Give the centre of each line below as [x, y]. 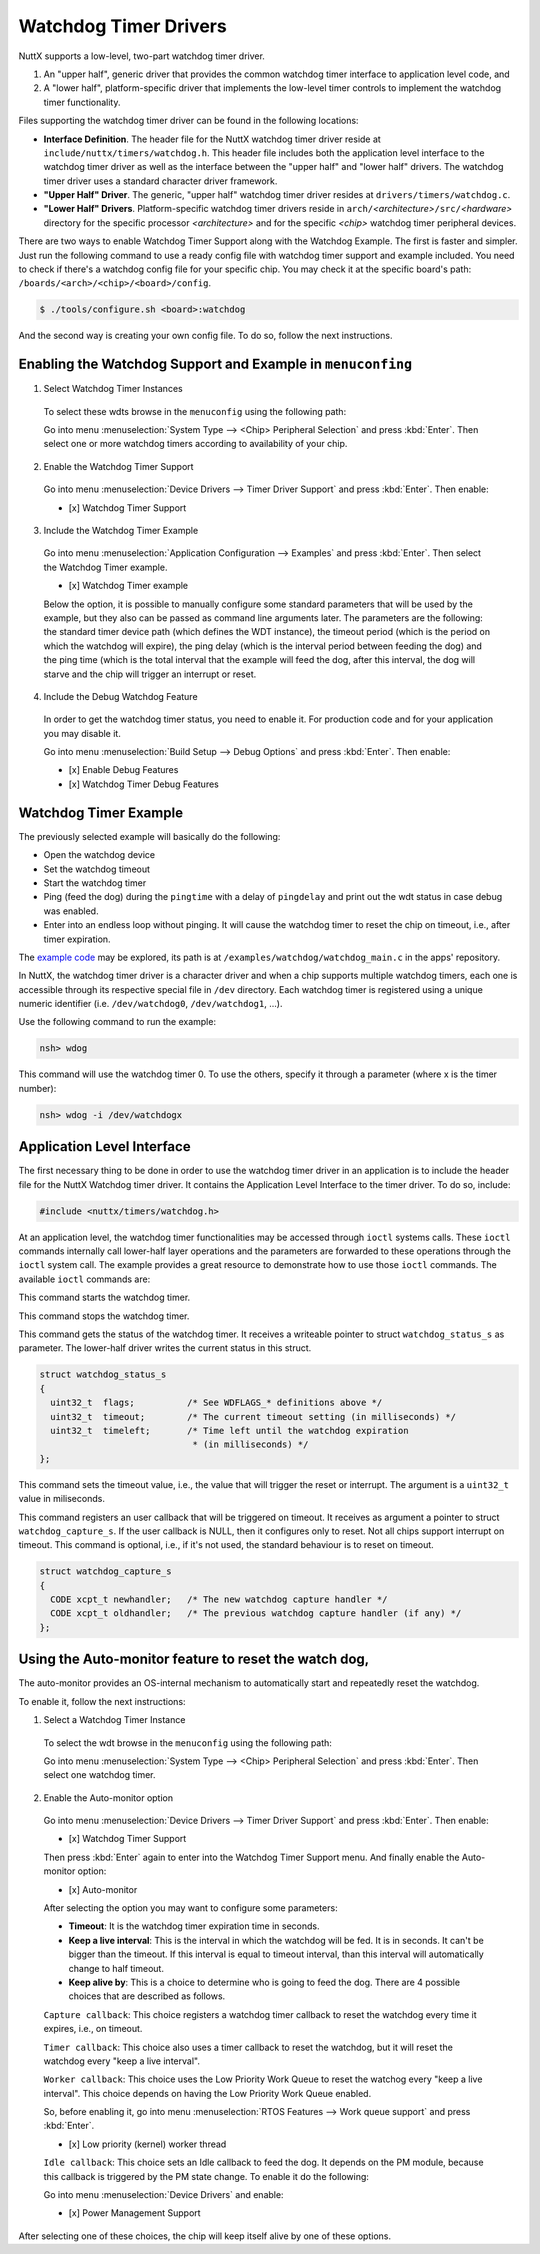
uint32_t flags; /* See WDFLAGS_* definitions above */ [216, 1403]
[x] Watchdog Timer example [128, 586]
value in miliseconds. [61, 1499]
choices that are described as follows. [147, 1996]
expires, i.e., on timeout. [93, 2029]
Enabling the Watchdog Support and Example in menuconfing [215, 364]
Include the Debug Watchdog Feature [121, 696]
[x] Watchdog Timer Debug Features [143, 784]
